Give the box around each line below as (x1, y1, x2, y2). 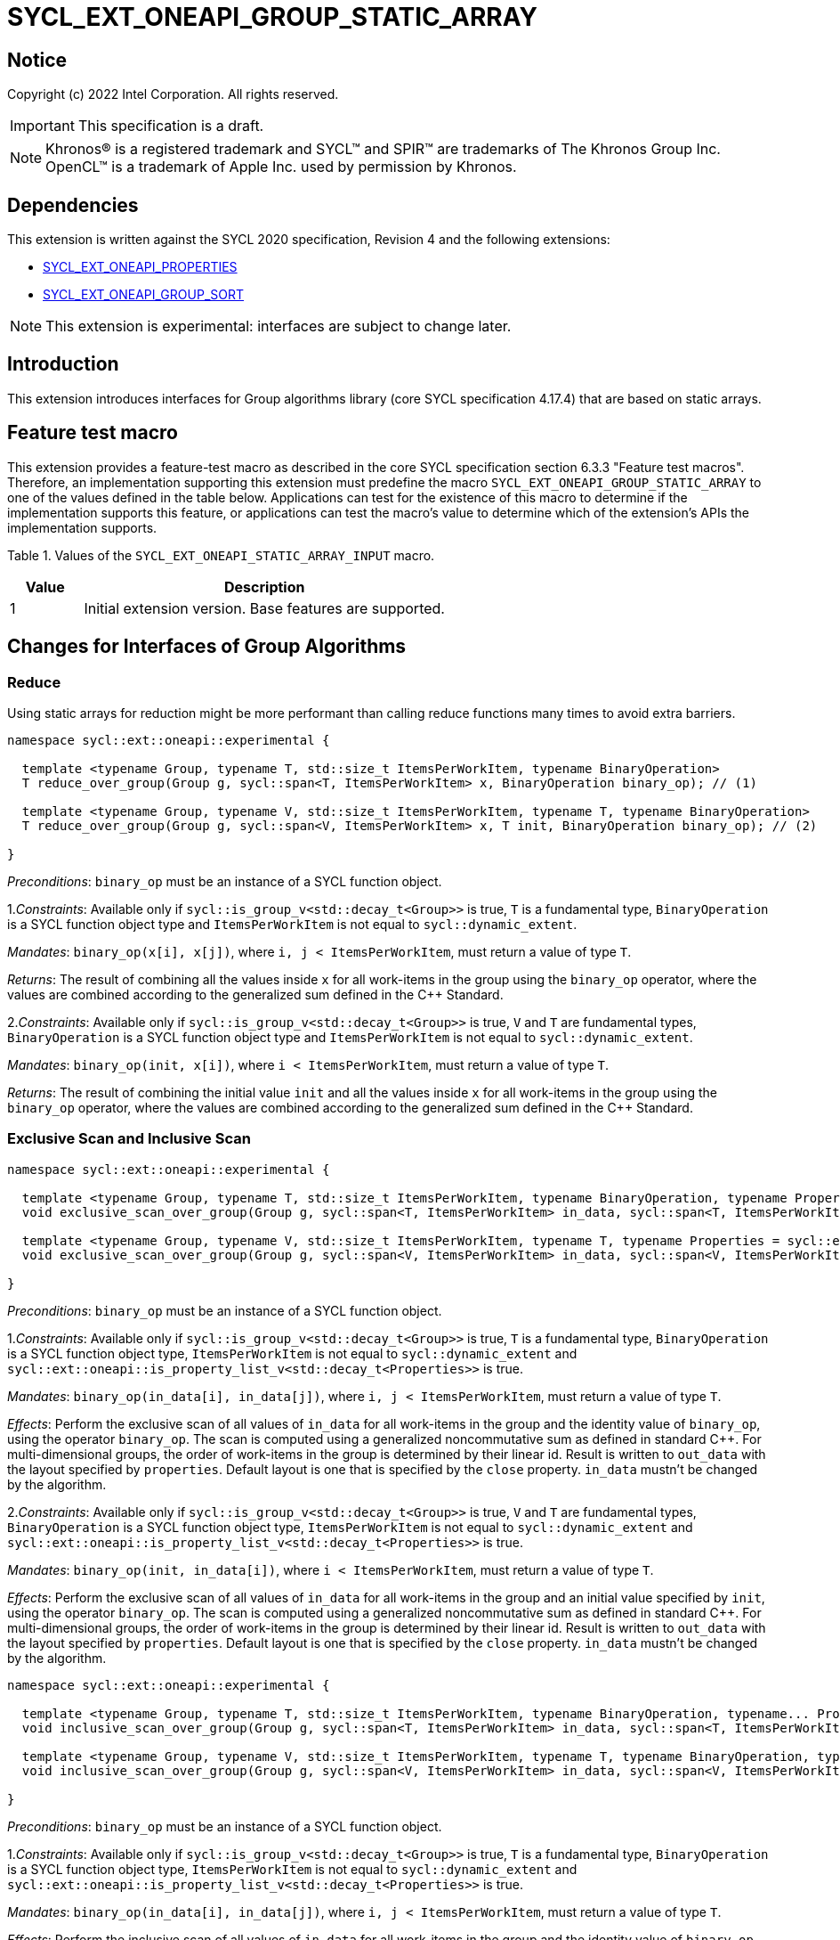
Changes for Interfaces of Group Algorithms (7, 635, 407, 658)
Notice (7, 48, 68, 71)
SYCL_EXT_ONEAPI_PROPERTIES (43, 259, 238, 275)
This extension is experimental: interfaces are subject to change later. (45, 317, 512, 336)
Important (10, 117, 75, 135)
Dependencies (7, 193, 139, 216)
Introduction (7, 353, 119, 376)
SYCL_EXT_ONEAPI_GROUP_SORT (43, 287, 244, 303)
